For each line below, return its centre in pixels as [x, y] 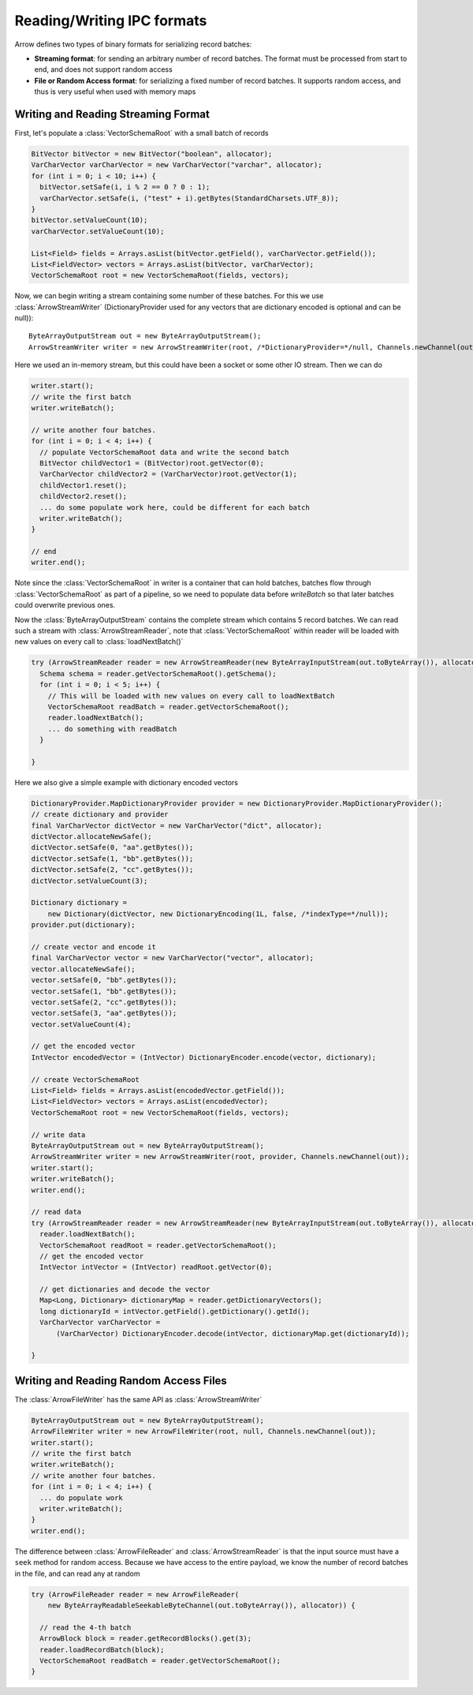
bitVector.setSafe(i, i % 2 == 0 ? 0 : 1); [125, 187]
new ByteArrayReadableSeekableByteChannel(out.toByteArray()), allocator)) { [202, 1605]
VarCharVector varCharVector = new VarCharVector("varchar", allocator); [177, 165]
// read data [56, 1212]
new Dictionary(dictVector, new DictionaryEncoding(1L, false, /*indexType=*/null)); [218, 914]
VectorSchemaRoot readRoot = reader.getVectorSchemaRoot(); [158, 1245]
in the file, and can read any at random [77, 1573]
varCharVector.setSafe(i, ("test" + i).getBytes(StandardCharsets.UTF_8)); [189, 198]
